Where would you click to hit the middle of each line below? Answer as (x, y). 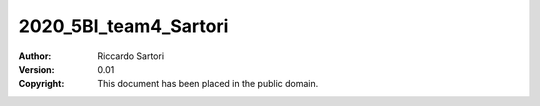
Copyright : (41, 84)
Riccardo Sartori (131, 56)
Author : (35, 56)
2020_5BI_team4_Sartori (123, 26)
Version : (36, 69)
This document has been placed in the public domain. (208, 84)
